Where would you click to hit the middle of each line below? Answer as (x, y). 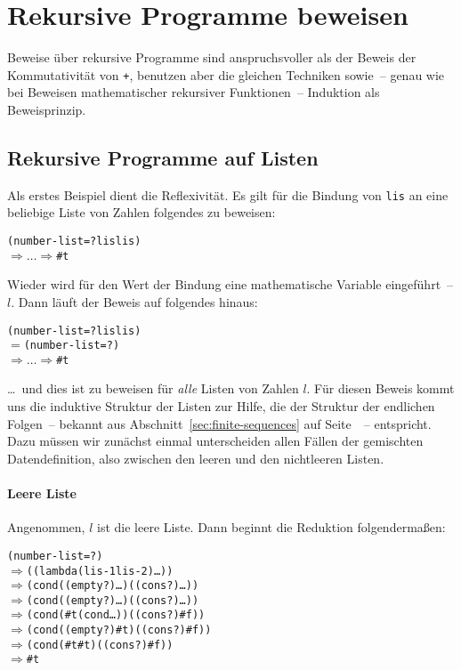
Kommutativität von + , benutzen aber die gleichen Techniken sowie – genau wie (226, 74)
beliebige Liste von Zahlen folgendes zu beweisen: (142, 212)
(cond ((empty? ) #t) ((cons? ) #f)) (119, 630)
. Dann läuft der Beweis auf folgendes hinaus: (134, 301)
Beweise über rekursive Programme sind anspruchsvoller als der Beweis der (212, 57)
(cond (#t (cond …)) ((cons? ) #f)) (116, 615)
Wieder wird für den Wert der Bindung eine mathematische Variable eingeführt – (230, 284)
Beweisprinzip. (47, 109)
